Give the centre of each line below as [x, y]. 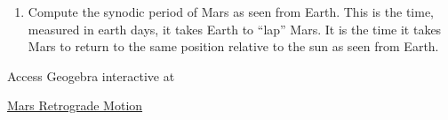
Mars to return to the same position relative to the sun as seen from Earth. [233, 46]
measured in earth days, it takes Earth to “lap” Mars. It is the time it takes [235, 29]
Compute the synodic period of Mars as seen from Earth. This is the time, [231, 11]
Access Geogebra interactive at [91, 75]
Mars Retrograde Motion [75, 105]
